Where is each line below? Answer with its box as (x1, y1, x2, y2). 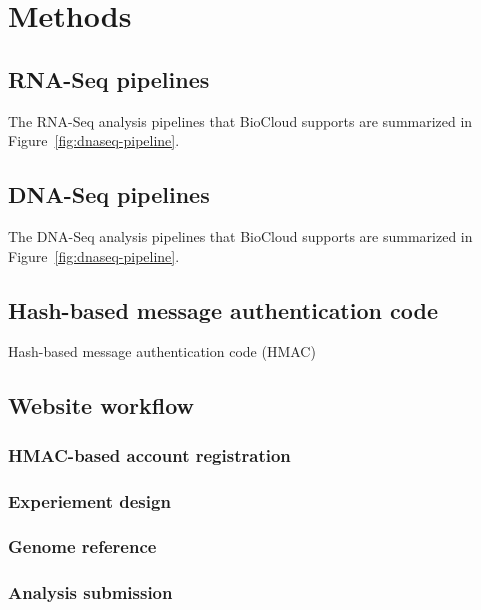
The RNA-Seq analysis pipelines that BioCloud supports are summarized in (8, 110, 473, 131)
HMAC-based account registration (8, 442, 291, 467)
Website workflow (8, 390, 194, 421)
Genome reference (8, 534, 157, 559)
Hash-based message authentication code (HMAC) (8, 341, 316, 362)
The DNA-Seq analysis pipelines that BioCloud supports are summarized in (8, 225, 473, 246)
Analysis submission (8, 580, 173, 605)
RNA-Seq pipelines (8, 63, 210, 94)
